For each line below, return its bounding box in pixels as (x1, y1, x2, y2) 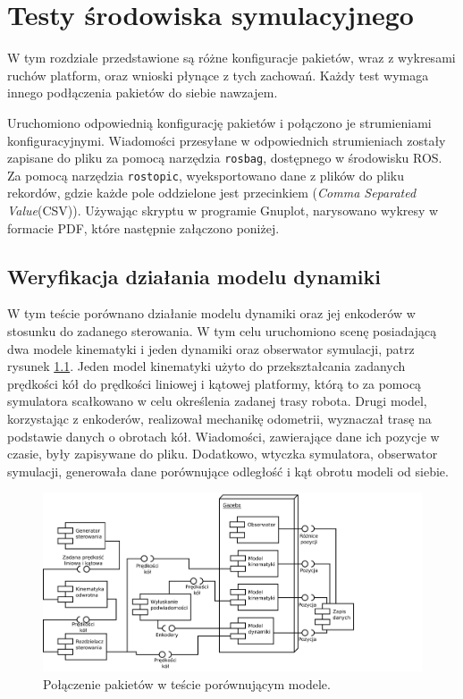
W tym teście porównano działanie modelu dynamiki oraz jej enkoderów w (7, 304, 416, 323)
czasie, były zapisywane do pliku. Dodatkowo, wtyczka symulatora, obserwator (7, 444, 438, 463)
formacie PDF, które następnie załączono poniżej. (7, 218, 280, 237)
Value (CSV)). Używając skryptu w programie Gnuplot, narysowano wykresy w (7, 201, 439, 219)
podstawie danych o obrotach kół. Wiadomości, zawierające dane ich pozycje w (7, 426, 440, 445)
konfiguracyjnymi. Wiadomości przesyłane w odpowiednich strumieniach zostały (7, 131, 446, 149)
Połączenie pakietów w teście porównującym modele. (43, 674, 331, 693)
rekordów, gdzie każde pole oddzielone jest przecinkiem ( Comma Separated (7, 183, 417, 202)
